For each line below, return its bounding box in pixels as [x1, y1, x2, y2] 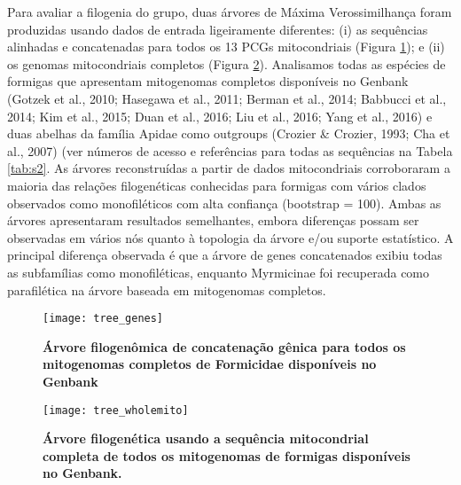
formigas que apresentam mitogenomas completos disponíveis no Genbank [7, 72, 409, 90]
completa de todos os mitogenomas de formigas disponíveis [43, 446, 410, 465]
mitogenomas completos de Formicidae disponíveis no [43, 355, 377, 373]
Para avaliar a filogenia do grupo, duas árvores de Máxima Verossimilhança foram [7, 3, 452, 20]
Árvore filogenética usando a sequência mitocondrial [43, 429, 369, 448]
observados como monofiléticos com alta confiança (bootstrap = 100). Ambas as [7, 193, 441, 212]
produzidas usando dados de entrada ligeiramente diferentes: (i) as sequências [7, 20, 428, 38]
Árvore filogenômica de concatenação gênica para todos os [43, 337, 406, 356]
